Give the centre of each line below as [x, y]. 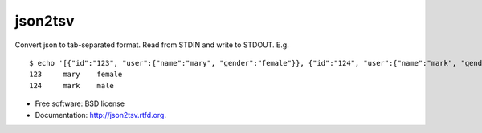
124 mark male [71, 85]
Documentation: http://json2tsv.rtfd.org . [101, 115]
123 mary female [76, 75]
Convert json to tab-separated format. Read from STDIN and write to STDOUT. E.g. [152, 45]
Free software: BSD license [80, 103]
